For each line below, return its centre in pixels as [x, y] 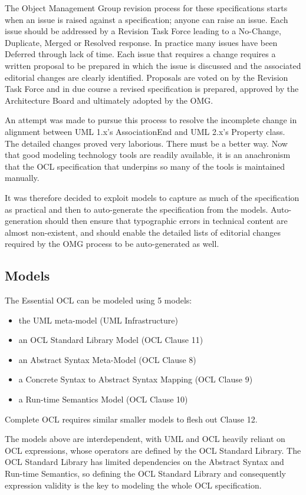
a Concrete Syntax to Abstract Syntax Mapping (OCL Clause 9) [136, 379]
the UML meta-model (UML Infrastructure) [98, 320]
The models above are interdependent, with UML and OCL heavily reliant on [145, 439]
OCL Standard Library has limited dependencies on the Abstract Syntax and [144, 462]
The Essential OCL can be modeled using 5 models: [98, 300]
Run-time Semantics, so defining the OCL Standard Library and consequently [145, 473]
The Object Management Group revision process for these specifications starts [146, 8]
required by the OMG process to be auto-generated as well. [112, 244]
